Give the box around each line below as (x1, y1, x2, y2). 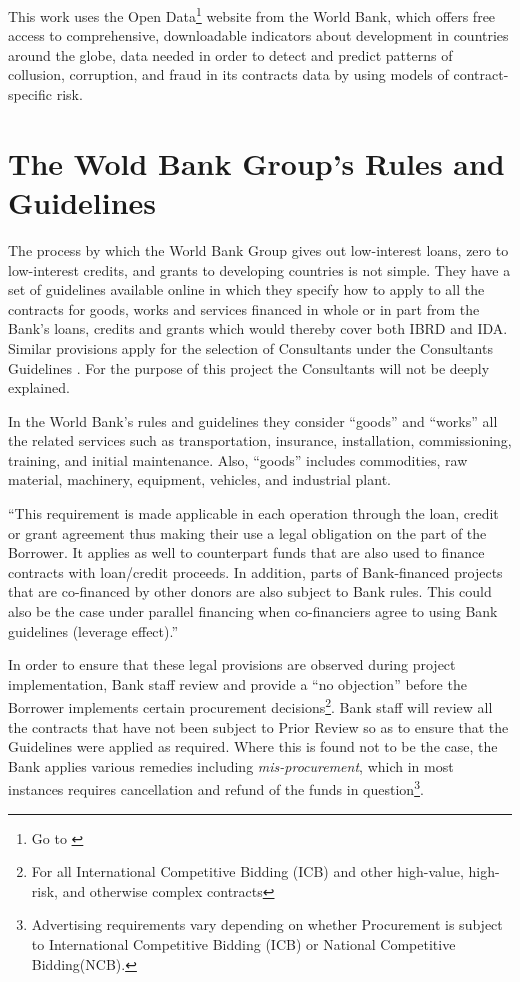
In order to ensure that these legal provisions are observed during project (8, 654, 456, 675)
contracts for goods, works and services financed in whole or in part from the (8, 298, 480, 319)
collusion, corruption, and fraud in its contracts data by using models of (8, 64, 449, 85)
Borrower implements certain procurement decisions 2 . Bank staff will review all (8, 694, 493, 718)
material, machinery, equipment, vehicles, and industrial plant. (8, 469, 391, 490)
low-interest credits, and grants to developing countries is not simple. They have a (8, 259, 511, 280)
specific (8, 84, 53, 105)
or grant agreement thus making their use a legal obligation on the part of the (8, 522, 487, 543)
